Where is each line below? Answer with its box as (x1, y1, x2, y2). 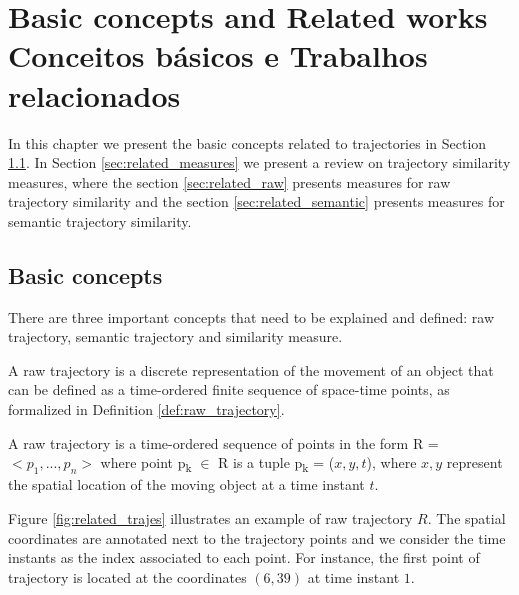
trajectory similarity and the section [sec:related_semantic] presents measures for (8, 191, 505, 212)
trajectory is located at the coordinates (8, 566, 247, 587)
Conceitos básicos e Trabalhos (8, 35, 428, 76)
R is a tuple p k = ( (218, 452, 335, 476)
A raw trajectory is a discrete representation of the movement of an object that (8, 359, 494, 380)
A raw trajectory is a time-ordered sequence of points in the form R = (8, 432, 439, 453)
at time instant (307, 566, 400, 587)
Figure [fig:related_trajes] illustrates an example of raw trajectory (8, 507, 413, 528)
